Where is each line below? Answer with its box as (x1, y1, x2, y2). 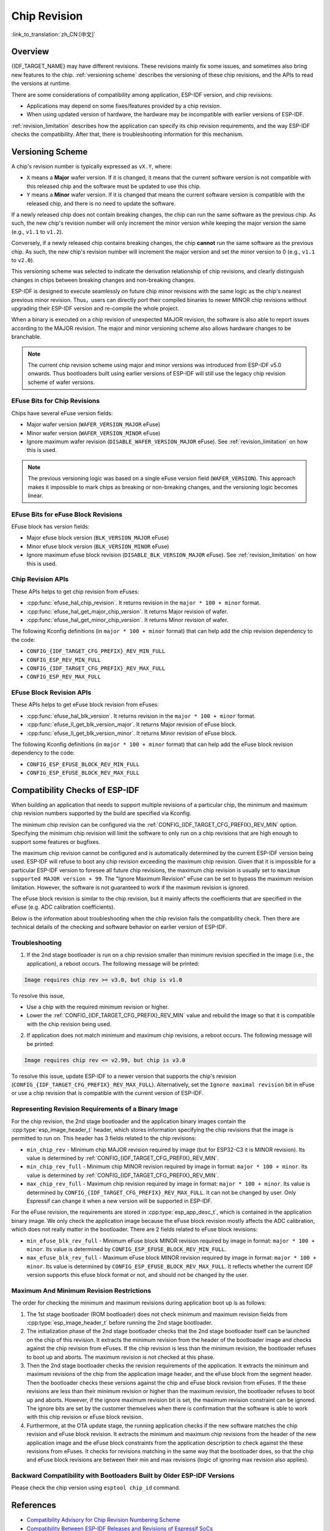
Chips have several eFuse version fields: (11, 409, 113, 416)
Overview (11, 47, 50, 57)
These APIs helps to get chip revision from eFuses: (11, 588, 140, 595)
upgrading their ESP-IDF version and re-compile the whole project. (11, 304, 180, 312)
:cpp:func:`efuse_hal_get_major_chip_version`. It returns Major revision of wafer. (26, 608, 229, 615)
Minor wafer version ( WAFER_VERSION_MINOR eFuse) (26, 429, 161, 437)
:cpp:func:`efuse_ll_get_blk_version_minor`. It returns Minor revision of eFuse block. (26, 729, 237, 737)
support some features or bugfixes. (11, 838, 101, 845)
